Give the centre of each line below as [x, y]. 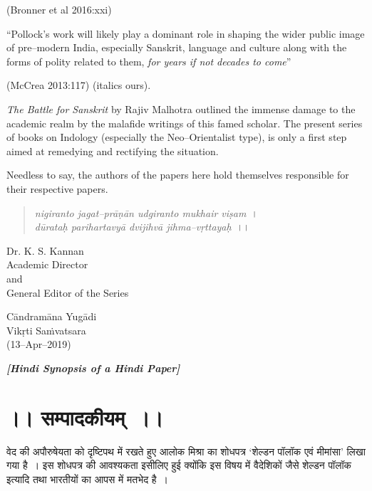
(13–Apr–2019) [39, 344]
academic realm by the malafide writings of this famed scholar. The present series [185, 123]
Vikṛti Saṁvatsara [46, 330]
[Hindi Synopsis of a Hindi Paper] [93, 368]
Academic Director [47, 264]
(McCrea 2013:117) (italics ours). [79, 85]
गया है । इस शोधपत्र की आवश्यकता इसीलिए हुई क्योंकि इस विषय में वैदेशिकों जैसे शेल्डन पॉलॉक [179, 465]
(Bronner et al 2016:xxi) [59, 9]
